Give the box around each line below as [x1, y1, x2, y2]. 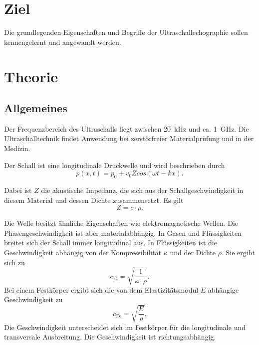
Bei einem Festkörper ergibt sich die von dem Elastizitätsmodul [4, 284, 199, 295]
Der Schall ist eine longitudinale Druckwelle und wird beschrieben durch [4, 160, 225, 170]
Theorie [4, 66, 58, 86]
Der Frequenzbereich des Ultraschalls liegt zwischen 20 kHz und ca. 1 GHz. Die [4, 123, 249, 134]
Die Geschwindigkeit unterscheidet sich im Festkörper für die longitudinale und [4, 322, 246, 332]
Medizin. [4, 143, 30, 154]
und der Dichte [170, 247, 216, 258]
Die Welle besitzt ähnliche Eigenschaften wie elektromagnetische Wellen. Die [4, 218, 239, 228]
